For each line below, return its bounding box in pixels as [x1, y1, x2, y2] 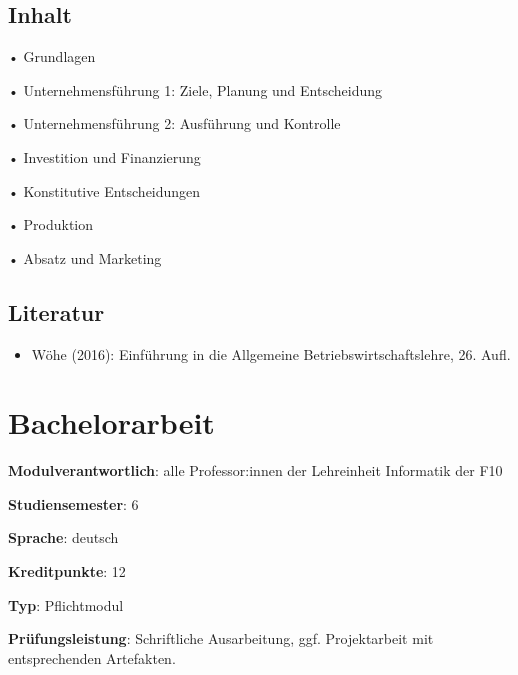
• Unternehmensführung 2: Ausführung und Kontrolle [8, 113, 341, 134]
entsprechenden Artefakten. [8, 647, 176, 668]
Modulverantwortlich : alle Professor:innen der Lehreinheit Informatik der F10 [8, 460, 503, 481]
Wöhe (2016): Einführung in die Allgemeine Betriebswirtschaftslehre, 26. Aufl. [31, 343, 511, 364]
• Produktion [8, 214, 94, 235]
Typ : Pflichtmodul [8, 594, 124, 615]
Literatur [8, 296, 105, 327]
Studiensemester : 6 [8, 493, 139, 514]
